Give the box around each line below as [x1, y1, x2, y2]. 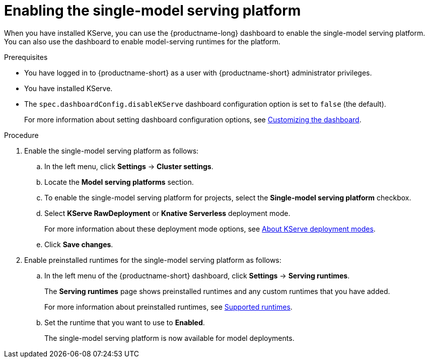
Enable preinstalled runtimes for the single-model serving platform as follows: [24, 255, 281, 264]
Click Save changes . [44, 240, 113, 249]
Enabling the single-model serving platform [4, 2, 301, 19]
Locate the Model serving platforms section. [44, 177, 194, 186]
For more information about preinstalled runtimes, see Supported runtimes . [44, 302, 293, 311]
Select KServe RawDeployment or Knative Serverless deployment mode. [44, 208, 291, 218]
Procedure [4, 130, 39, 139]
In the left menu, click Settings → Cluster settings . [44, 162, 213, 171]
